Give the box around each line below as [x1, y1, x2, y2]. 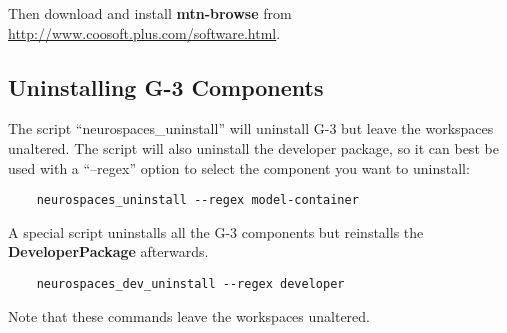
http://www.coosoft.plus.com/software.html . [8, 22, 281, 43]
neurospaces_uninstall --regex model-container [36, 193, 359, 208]
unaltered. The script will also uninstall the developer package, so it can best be [8, 137, 499, 158]
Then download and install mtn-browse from [8, 3, 292, 23]
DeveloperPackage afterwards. [8, 241, 209, 262]
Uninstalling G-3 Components [8, 71, 324, 102]
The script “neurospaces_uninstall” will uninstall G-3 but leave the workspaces [8, 118, 494, 139]
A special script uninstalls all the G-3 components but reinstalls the [8, 221, 424, 242]
